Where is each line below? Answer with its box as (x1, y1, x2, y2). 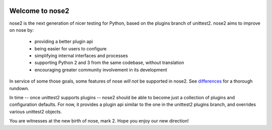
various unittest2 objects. (9, 108, 62, 114)
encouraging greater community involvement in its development (34, 67, 167, 73)
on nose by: (9, 27, 34, 33)
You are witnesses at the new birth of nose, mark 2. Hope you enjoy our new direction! (9, 118, 189, 124)
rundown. (9, 85, 30, 91)
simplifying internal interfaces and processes (34, 53, 128, 59)
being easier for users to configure (34, 45, 107, 51)
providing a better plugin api (34, 38, 93, 45)
